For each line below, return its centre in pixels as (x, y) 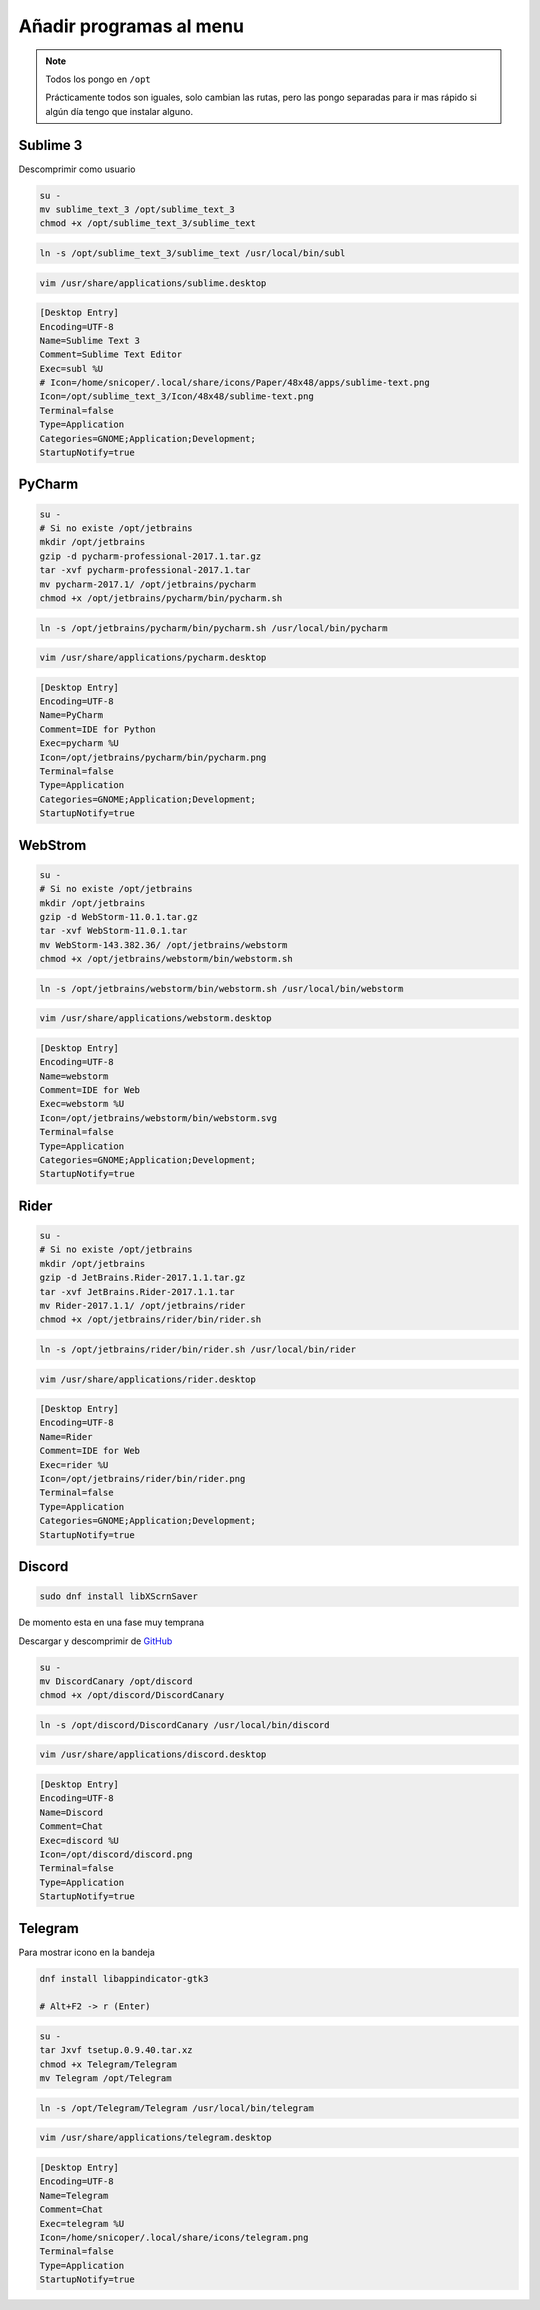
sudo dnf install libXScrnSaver (119, 1596)
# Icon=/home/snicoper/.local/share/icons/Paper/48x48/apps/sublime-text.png (234, 383)
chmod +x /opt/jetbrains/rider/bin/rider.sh (150, 1319)
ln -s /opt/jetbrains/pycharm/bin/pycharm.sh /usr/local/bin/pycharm (213, 628)
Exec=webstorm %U (82, 1104)
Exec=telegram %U (82, 2223)
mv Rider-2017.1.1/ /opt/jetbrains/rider (142, 1305)
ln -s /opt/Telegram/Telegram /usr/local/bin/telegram (176, 2108)
